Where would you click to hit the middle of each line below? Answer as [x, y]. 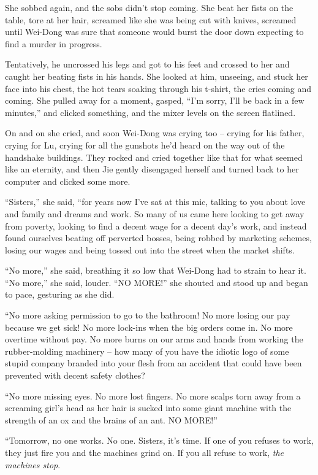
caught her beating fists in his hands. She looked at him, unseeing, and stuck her [157, 76]
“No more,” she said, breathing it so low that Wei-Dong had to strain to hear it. [156, 270]
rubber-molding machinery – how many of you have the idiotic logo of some [147, 351]
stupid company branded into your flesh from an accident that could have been [153, 363]
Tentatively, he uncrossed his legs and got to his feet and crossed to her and [147, 64]
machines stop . [33, 464]
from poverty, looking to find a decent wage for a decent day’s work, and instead [156, 226]
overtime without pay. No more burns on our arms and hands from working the [154, 339]
